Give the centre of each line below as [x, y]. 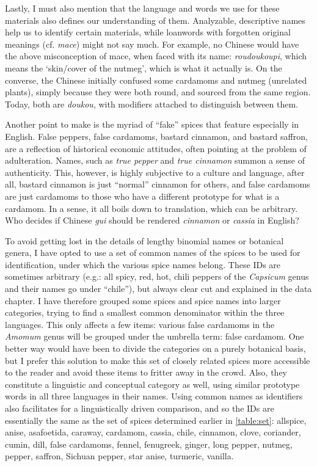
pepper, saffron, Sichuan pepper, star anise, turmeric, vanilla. [119, 456]
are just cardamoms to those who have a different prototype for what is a [142, 196]
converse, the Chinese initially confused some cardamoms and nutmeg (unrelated [156, 80]
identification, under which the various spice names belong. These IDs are [143, 264]
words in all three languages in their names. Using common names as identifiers [154, 396]
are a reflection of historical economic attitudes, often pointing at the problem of [156, 148]
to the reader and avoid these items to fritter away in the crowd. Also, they [146, 372]
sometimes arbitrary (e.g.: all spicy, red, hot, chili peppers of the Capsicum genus [157, 276]
